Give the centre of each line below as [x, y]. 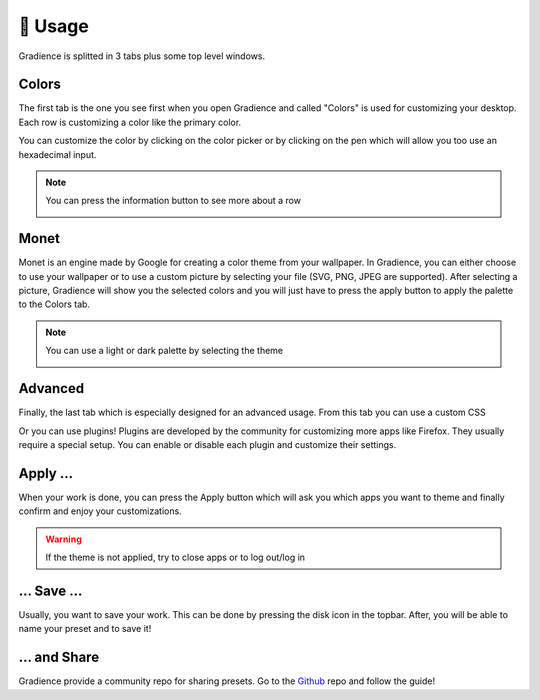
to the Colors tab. [54, 304]
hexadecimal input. [57, 154]
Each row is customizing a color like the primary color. [130, 122]
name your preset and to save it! [85, 629]
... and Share [59, 657]
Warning [63, 539]
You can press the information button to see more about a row [173, 201]
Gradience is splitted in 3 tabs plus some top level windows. [141, 56]
